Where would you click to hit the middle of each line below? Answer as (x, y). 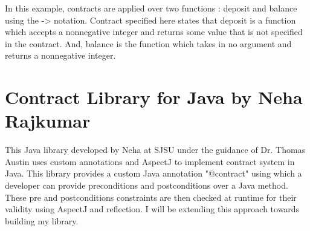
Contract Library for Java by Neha (154, 97)
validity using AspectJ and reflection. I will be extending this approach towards (152, 209)
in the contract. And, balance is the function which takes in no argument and (148, 43)
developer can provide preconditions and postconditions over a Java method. (147, 185)
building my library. (42, 220)
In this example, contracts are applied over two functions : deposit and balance (151, 8)
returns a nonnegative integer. (60, 55)
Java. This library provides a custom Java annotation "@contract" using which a (153, 173)
